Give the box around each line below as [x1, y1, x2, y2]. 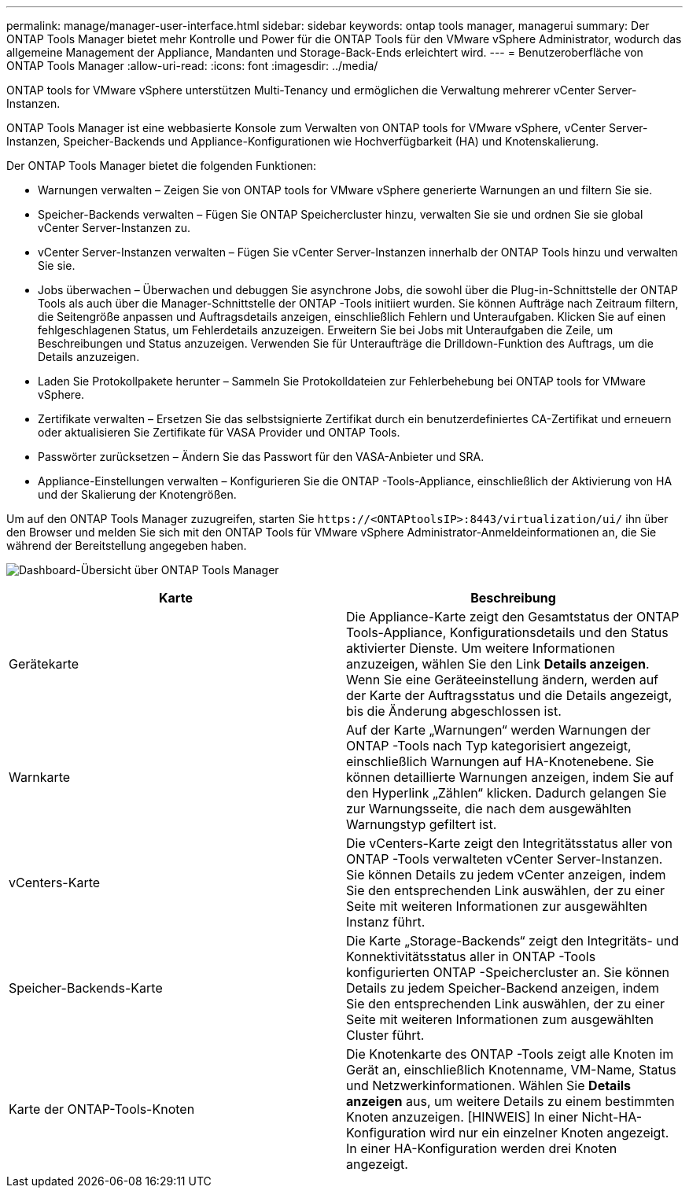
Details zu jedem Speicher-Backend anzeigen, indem [346, 980, 659, 996]
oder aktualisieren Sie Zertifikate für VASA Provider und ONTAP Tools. [38, 426, 400, 439]
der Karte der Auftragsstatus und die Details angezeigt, [346, 687, 672, 703]
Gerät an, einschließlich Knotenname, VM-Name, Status [346, 1062, 676, 1078]
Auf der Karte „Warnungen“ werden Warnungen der [346, 722, 650, 738]
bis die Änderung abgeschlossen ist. [346, 703, 562, 719]
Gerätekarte [9, 656, 79, 672]
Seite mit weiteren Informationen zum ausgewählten [346, 1012, 654, 1027]
